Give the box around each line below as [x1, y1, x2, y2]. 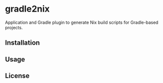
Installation [5, 39, 40, 47]
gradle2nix [5, 3, 50, 15]
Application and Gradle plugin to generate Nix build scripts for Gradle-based [5, 19, 159, 25]
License [5, 72, 30, 80]
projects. [5, 24, 23, 30]
